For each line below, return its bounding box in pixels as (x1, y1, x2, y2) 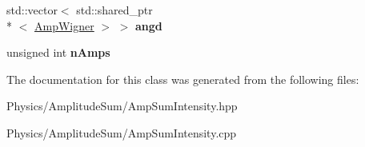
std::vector (6, 2, 58, 18)
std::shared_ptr (76, 2, 153, 18)
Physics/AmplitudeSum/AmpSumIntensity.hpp (6, 97, 238, 114)
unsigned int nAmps (6, 44, 110, 61)
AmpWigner (34, 17, 94, 34)
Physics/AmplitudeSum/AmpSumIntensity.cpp (6, 124, 237, 141)
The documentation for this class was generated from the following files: (6, 70, 359, 87)
